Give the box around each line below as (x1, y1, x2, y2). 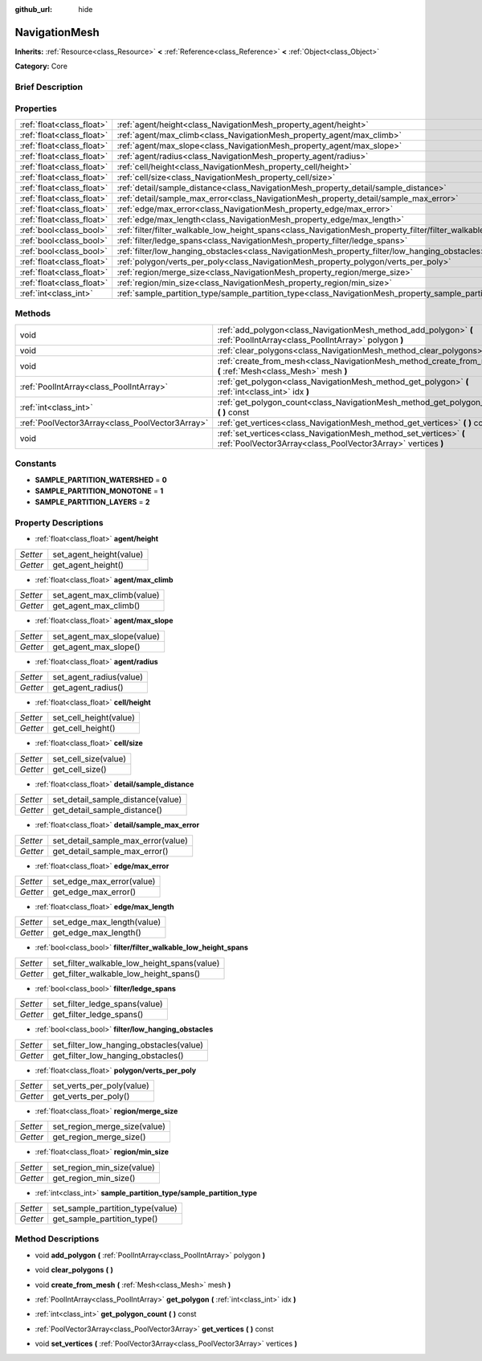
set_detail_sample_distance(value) (52, 794, 182, 805)
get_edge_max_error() (52, 886, 137, 897)
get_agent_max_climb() (52, 600, 141, 611)
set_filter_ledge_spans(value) (52, 999, 164, 1010)
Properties (14, 103, 58, 114)
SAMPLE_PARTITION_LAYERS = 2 (35, 497, 150, 507)
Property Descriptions (14, 517, 104, 529)
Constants (14, 458, 57, 469)
